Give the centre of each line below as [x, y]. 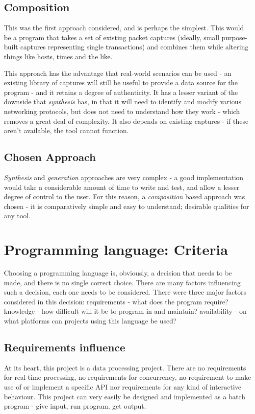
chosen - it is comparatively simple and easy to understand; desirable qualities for [127, 206]
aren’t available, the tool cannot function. [66, 130]
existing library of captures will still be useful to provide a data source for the [121, 82]
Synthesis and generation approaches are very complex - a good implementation [124, 177]
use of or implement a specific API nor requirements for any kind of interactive [123, 386]
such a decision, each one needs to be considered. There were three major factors [125, 292]
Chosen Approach [50, 157]
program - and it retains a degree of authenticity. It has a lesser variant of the [121, 92]
